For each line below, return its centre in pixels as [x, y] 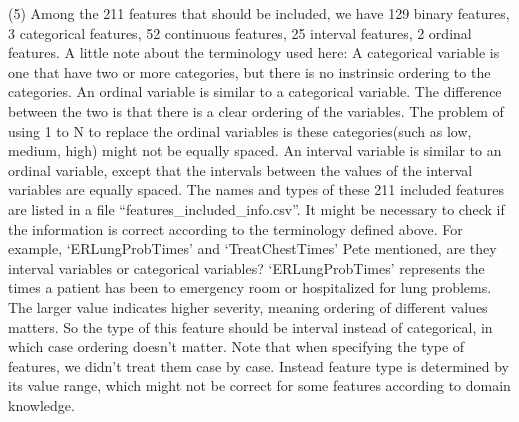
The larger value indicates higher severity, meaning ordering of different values [248, 306]
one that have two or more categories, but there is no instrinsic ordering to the [249, 71]
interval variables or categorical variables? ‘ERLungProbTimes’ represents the [246, 267]
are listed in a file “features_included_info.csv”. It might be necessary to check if [256, 208]
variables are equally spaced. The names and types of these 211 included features [256, 189]
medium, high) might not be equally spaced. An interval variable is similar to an [255, 150]
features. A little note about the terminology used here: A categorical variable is [254, 52]
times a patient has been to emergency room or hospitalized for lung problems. [250, 287]
